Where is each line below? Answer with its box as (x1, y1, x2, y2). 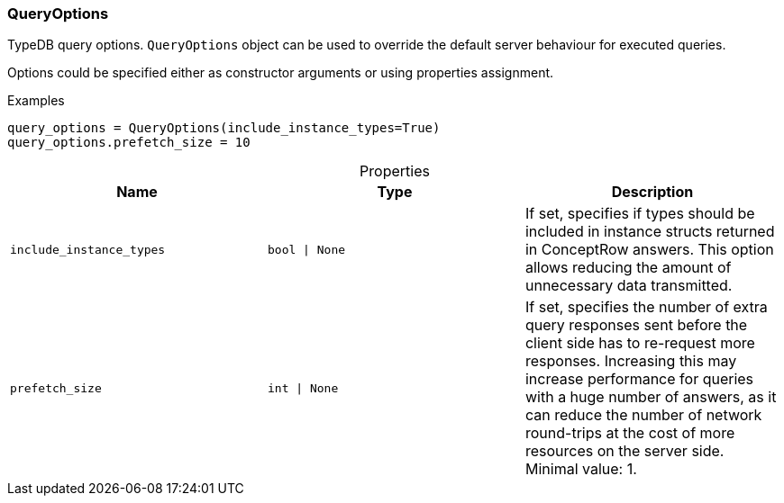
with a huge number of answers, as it (524, 388, 777, 407)
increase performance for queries (524, 370, 754, 389)
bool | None (267, 242, 346, 256)
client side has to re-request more (524, 334, 755, 353)
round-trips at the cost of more (524, 424, 735, 443)
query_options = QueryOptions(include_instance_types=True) (7, 121, 441, 136)
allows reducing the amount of (524, 258, 732, 277)
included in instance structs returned (524, 222, 775, 241)
